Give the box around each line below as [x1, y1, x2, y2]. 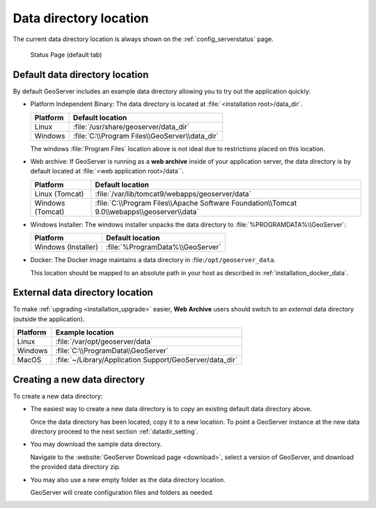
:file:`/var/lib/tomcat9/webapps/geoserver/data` [95, 189, 252, 199]
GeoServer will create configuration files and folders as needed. [30, 488, 214, 496]
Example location [55, 328, 114, 337]
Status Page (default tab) [30, 50, 102, 59]
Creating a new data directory [13, 374, 146, 385]
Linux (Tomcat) [34, 189, 84, 199]
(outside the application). [13, 314, 85, 323]
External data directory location [13, 286, 153, 299]
